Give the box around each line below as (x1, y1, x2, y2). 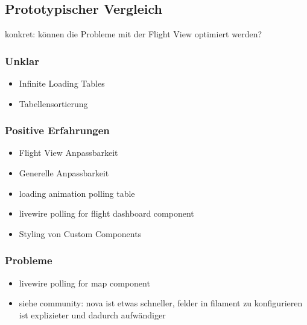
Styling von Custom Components (19, 227, 142, 240)
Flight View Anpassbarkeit (19, 146, 118, 159)
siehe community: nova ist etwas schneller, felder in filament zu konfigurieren (19, 297, 303, 309)
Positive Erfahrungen (5, 123, 110, 138)
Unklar (5, 53, 39, 68)
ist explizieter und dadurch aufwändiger (19, 308, 166, 321)
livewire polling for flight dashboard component (19, 207, 194, 220)
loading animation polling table (19, 187, 135, 199)
